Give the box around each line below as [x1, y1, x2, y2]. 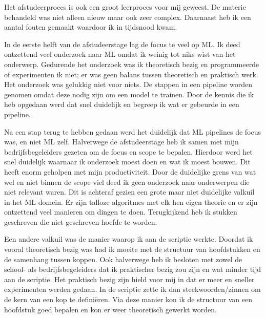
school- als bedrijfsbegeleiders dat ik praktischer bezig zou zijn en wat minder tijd [4, 264, 261, 274]
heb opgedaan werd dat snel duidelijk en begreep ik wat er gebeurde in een [4, 99, 239, 110]
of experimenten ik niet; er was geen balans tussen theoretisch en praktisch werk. [4, 69, 258, 79]
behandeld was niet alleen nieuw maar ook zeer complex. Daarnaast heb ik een [4, 11, 251, 22]
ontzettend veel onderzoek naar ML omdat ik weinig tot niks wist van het [4, 49, 236, 59]
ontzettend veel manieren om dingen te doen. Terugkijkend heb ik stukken [4, 206, 237, 217]
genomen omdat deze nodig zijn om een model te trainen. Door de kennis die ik [4, 89, 254, 99]
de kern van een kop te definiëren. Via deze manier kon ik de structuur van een [4, 294, 253, 305]
